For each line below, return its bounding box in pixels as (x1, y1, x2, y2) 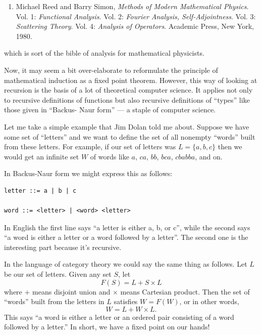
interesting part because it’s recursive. (4, 241, 122, 252)
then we (218, 141, 242, 152)
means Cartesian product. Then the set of (120, 286, 250, 297)
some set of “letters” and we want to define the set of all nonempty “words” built (4, 131, 255, 142)
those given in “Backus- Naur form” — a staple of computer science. (4, 104, 216, 115)
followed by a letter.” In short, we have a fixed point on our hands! (4, 321, 210, 332)
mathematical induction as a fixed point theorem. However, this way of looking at (4, 74, 257, 85)
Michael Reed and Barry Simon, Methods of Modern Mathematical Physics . (16, 1, 249, 11)
